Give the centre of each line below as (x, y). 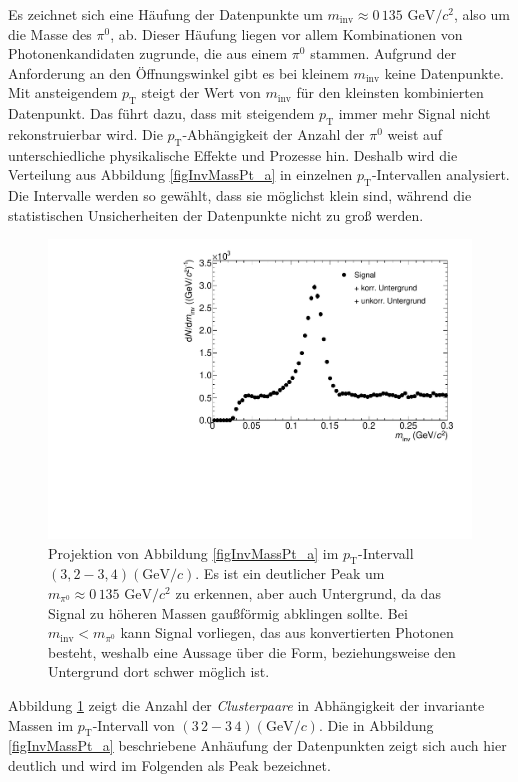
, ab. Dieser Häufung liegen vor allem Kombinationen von (286, 33)
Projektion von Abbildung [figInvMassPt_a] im (193, 552)
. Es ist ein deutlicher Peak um (290, 573)
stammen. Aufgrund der (383, 53)
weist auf (415, 133)
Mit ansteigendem (63, 92)
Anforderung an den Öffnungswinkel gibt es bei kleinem (178, 72)
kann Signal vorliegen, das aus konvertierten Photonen (287, 632)
